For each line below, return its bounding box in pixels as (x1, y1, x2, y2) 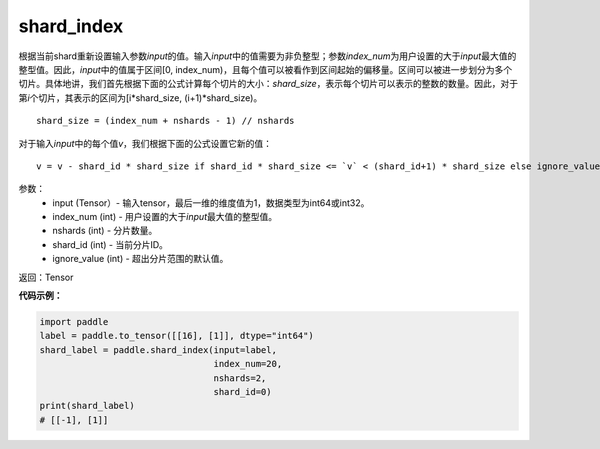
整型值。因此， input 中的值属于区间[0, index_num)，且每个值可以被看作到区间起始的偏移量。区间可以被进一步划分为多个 (18, 63, 513, 75)
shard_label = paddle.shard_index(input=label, (39, 344, 277, 355)
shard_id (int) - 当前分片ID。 (52, 238, 169, 250)
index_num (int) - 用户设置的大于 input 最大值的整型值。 (52, 211, 278, 223)
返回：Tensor (18, 271, 74, 283)
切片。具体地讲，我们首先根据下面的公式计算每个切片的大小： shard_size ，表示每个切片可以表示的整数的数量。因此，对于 (18, 78, 519, 90)
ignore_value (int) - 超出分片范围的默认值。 (52, 253, 229, 265)
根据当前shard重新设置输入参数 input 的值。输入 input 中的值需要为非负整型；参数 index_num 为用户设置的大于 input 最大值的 (18, 50, 517, 62)
